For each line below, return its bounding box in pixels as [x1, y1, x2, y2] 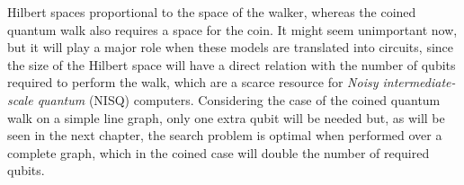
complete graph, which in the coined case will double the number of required [7, 143, 430, 162]
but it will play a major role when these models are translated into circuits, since [7, 38, 454, 57]
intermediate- [382, 73, 456, 92]
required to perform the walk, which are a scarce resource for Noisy [7, 73, 379, 92]
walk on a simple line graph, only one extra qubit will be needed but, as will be [7, 108, 445, 127]
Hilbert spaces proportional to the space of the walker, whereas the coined [7, 3, 416, 21]
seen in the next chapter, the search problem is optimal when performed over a [7, 126, 442, 145]
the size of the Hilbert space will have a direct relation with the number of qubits [7, 55, 456, 74]
